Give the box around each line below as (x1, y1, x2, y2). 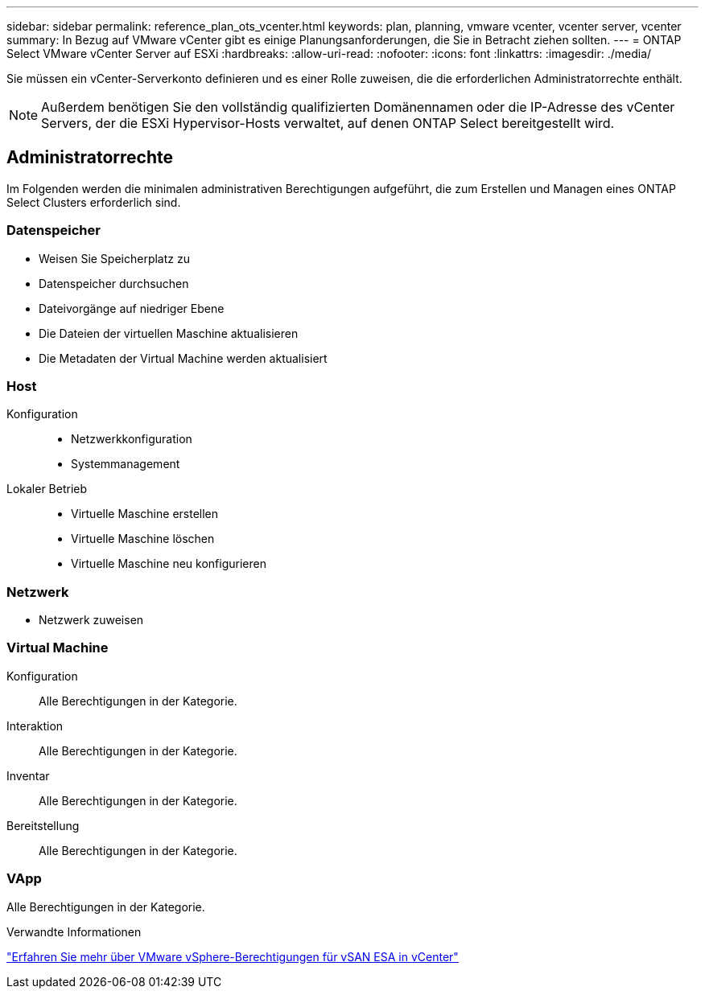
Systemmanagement (71, 457, 180, 471)
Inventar (6, 768, 50, 783)
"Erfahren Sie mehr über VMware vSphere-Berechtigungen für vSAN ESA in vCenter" (6, 949, 459, 964)
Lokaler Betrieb (6, 482, 88, 496)
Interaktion (6, 718, 64, 733)
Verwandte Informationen (6, 924, 142, 939)
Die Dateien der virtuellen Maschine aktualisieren (39, 326, 299, 340)
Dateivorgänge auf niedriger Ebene (39, 301, 225, 315)
